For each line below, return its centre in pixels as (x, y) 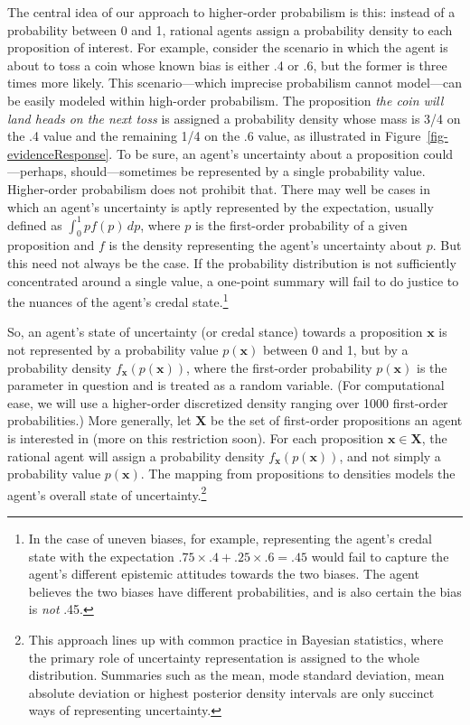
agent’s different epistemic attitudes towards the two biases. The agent (224, 574)
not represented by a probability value (113, 350)
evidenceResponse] (58, 153)
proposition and (51, 245)
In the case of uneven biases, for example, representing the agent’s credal (230, 539)
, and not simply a (390, 455)
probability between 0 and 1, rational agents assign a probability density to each (230, 29)
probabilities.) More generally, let (99, 420)
